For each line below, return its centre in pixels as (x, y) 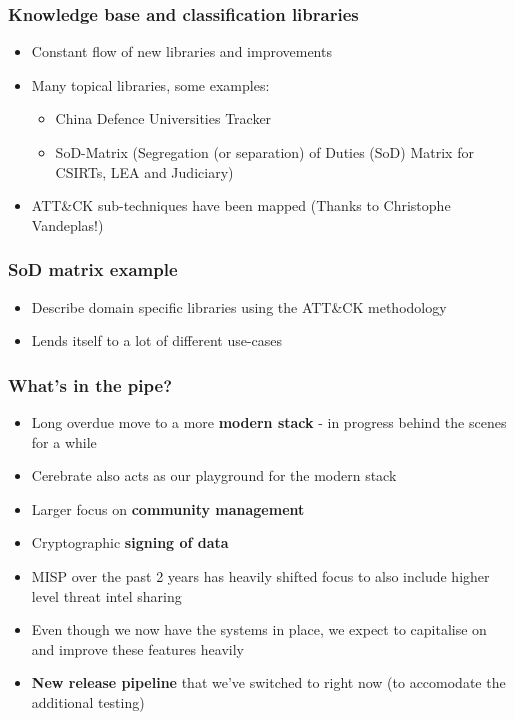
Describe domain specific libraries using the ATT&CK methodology (239, 306)
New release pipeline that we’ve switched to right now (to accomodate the (268, 682)
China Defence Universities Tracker (163, 118)
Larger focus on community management (168, 508)
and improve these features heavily (137, 648)
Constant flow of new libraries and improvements (181, 51)
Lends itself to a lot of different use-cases (157, 340)
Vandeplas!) (67, 224)
